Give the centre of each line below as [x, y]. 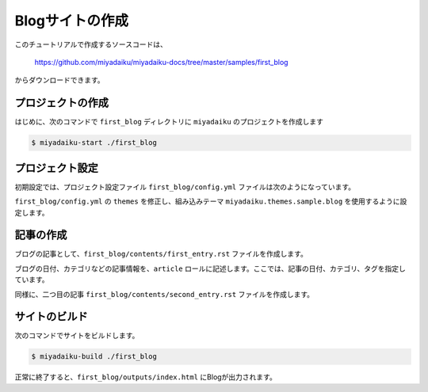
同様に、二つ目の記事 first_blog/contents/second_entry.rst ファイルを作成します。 [164, 294]
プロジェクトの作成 [61, 103]
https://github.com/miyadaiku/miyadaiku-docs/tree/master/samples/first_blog [161, 62]
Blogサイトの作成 [71, 21]
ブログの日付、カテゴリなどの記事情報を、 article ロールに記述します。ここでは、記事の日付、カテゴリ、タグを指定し [210, 268]
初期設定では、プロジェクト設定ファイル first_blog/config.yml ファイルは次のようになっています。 [185, 187]
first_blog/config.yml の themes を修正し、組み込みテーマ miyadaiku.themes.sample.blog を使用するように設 [211, 201]
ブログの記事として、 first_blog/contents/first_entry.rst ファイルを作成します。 [161, 254]
